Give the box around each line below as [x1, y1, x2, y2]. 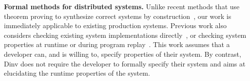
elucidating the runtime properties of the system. [4, 68, 150, 78]
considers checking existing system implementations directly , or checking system [4, 30, 247, 40]
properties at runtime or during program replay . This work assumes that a [4, 39, 230, 49]
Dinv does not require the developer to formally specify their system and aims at [4, 58, 246, 68]
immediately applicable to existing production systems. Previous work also [4, 20, 227, 31]
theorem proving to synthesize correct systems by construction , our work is [4, 11, 231, 21]
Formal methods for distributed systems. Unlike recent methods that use [4, 1, 240, 11]
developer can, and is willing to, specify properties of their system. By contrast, [4, 49, 241, 59]
